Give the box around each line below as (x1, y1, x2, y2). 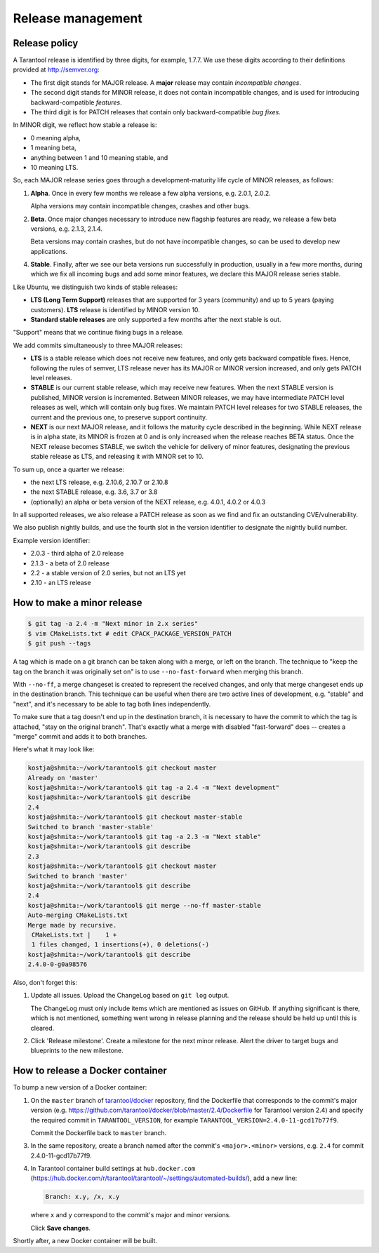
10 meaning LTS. (30, 163, 79, 171)
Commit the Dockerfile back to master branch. (30, 1128, 167, 1137)
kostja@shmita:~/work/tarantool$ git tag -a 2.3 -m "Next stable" (27, 833, 261, 841)
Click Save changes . (30, 1224, 91, 1232)
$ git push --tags (27, 639, 91, 648)
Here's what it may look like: (13, 745, 95, 753)
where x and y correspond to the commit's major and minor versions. (30, 1211, 232, 1219)
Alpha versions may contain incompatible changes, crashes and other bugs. (30, 202, 251, 210)
